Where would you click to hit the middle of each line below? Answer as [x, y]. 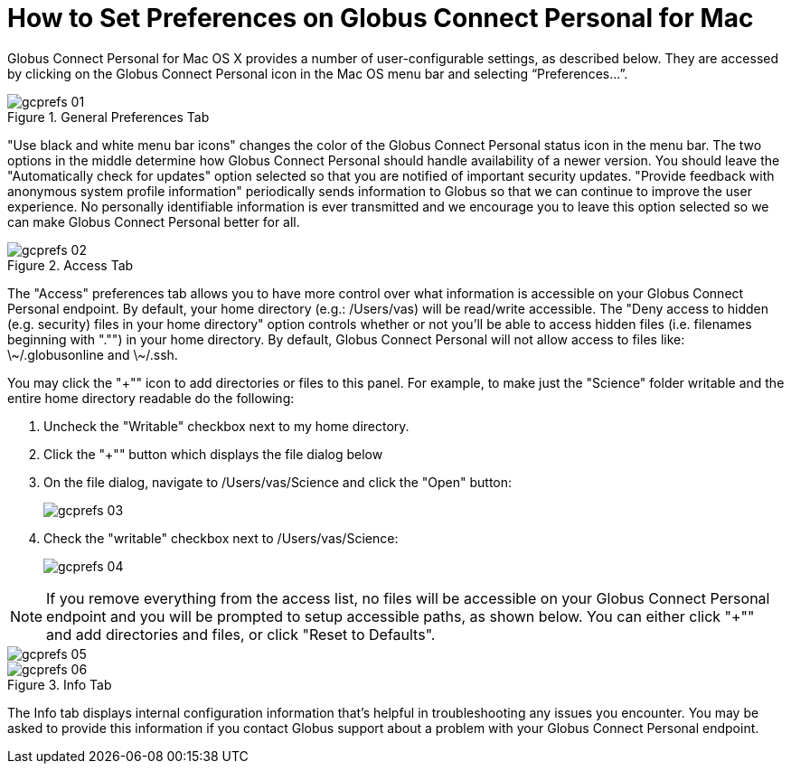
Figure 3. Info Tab [60, 684]
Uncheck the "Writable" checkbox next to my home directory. [226, 426]
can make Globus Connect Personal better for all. [154, 221]
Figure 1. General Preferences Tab [108, 117]
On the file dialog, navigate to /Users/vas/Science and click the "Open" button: [278, 482]
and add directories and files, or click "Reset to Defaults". [241, 634]
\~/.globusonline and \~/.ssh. [93, 354]
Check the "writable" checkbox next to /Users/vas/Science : [221, 538]
